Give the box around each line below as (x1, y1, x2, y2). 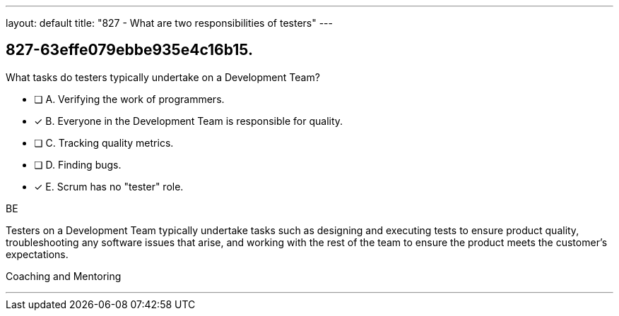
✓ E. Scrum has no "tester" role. (34, 180, 184, 193)
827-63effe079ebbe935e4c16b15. (6, 41, 253, 59)
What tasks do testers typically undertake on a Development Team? (6, 71, 320, 83)
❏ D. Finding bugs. (34, 158, 122, 171)
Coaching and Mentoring (6, 269, 122, 282)
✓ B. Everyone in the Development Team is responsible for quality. (34, 114, 343, 127)
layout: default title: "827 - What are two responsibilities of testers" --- (6, 17, 333, 29)
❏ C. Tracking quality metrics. (34, 136, 174, 149)
